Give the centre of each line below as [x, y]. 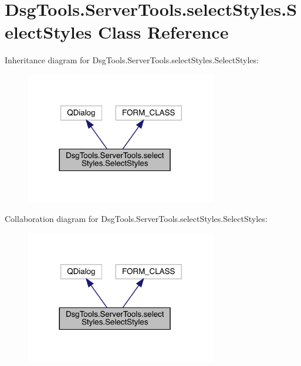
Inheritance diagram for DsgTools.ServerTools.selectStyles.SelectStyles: [132, 60]
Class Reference [163, 32]
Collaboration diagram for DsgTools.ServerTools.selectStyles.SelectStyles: [136, 219]
